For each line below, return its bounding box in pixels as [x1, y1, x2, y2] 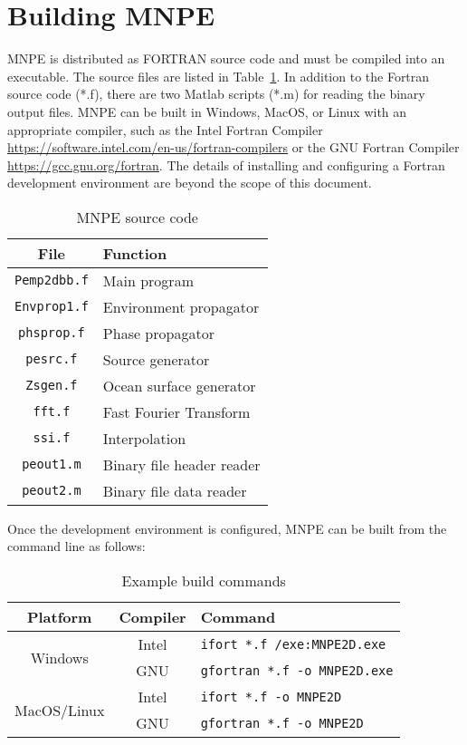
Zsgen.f [25, 378, 78, 393]
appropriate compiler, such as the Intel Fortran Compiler [7, 120, 323, 139]
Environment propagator [102, 295, 260, 317]
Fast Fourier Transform [102, 401, 251, 422]
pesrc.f [25, 352, 78, 367]
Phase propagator [102, 322, 214, 343]
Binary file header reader [102, 453, 261, 475]
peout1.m [22, 457, 81, 472]
